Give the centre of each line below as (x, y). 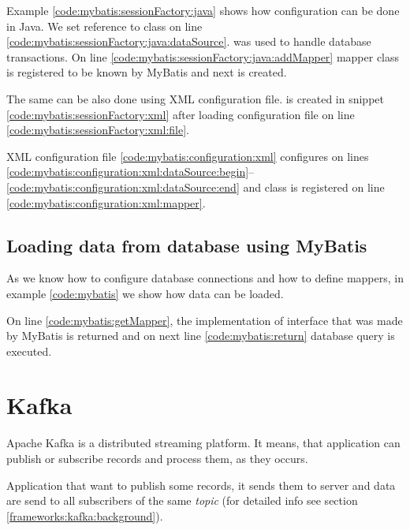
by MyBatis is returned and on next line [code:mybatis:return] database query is (201, 336)
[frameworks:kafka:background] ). (85, 515)
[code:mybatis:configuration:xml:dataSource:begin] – (130, 172)
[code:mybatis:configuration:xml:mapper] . (106, 202)
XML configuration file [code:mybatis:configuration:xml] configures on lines (188, 156)
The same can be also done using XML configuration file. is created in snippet (195, 98)
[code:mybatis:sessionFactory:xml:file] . (98, 130)
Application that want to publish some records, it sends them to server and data (201, 485)
